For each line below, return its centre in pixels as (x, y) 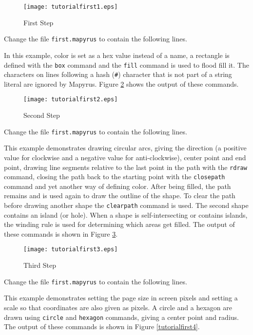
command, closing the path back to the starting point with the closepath (115, 177)
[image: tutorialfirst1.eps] (71, 7)
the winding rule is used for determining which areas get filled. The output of (119, 224)
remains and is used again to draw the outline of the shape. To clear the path (120, 195)
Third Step (40, 265)
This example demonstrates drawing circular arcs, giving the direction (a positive (125, 148)
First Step (39, 22)
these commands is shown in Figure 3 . (61, 233)
